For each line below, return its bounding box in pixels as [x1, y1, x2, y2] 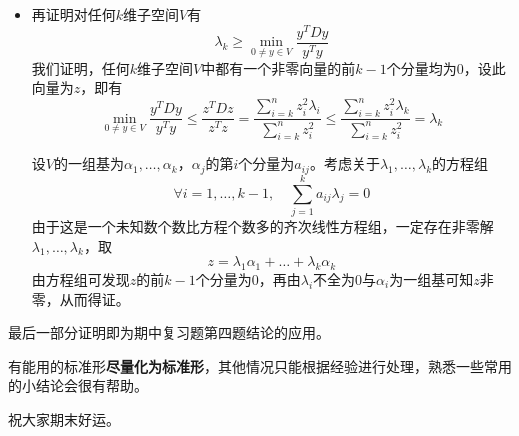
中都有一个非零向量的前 [201, 57, 356, 78]
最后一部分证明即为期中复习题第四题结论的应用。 [8, 322, 330, 343]
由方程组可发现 [31, 268, 130, 289]
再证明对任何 [31, 4, 116, 24]
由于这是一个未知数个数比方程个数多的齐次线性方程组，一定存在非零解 [31, 215, 494, 236]
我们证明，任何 [31, 57, 130, 78]
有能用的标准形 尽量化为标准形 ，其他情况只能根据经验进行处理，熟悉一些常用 [8, 355, 512, 376]
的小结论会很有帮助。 [8, 375, 148, 396]
